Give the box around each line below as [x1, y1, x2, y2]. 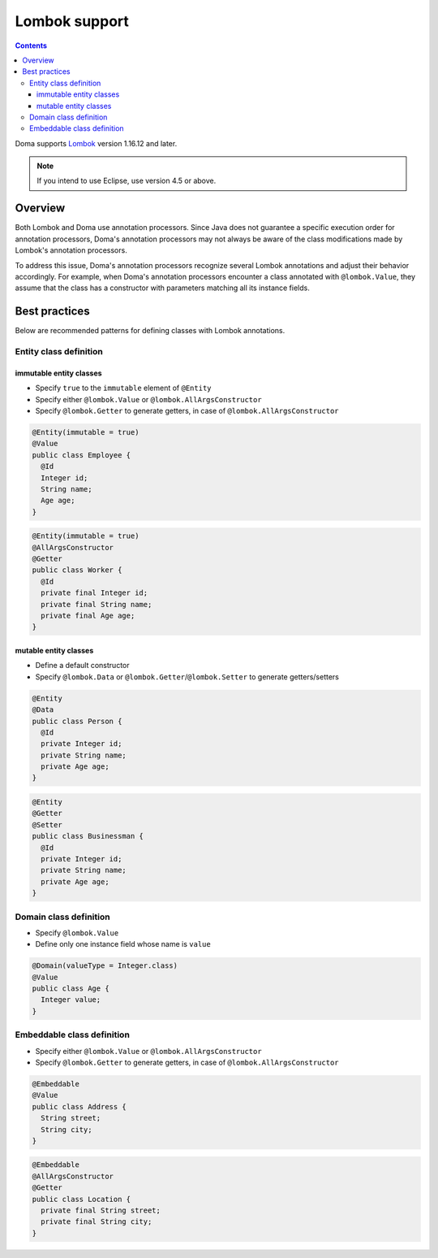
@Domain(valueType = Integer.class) [32, 961, 178, 970]
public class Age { [32, 984, 109, 993]
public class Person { [32, 716, 122, 726]
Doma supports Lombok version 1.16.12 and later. [15, 138, 178, 148]
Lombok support [15, 12, 130, 30]
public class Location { [32, 1195, 131, 1204]
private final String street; [41, 1206, 161, 1215]
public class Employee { [32, 450, 131, 459]
